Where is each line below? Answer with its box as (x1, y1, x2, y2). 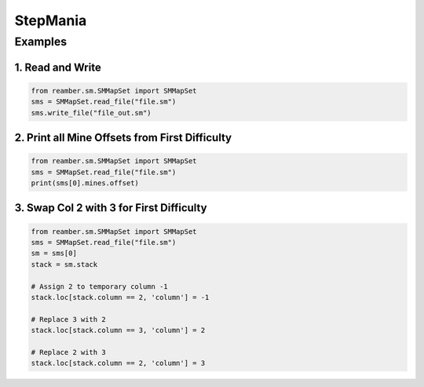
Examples (14, 35, 68, 49)
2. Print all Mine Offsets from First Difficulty (14, 131, 232, 144)
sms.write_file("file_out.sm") (31, 108, 152, 117)
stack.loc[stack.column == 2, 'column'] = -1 (31, 293, 210, 301)
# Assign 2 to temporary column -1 (31, 282, 168, 290)
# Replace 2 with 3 (31, 348, 106, 356)
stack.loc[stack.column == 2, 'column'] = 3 (31, 359, 206, 368)
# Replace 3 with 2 (31, 315, 106, 323)
